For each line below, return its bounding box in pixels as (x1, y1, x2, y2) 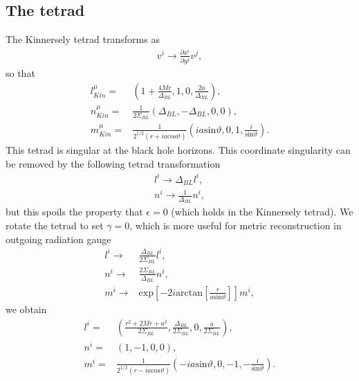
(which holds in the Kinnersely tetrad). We (171, 204, 353, 219)
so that (6, 66, 35, 80)
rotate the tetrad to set (6, 218, 104, 233)
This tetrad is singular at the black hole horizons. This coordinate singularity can (6, 142, 351, 157)
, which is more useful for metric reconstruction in (129, 218, 342, 233)
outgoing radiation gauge (6, 231, 111, 246)
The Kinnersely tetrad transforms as (6, 32, 160, 46)
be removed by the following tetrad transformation (6, 156, 221, 170)
